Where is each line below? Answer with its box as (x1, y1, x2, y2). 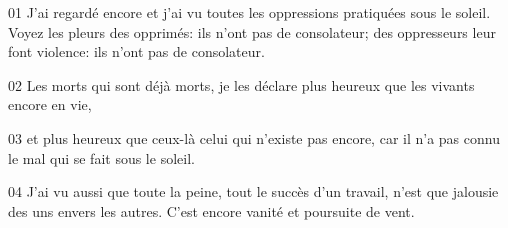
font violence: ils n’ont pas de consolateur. (8, 41, 265, 62)
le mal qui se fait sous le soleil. (8, 147, 195, 168)
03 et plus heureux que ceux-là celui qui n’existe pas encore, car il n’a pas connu (8, 127, 500, 148)
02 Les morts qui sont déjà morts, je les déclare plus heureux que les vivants (8, 74, 475, 95)
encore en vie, (8, 94, 92, 115)
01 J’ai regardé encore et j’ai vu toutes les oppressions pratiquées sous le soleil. (8, 2, 491, 22)
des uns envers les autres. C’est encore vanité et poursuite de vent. (8, 200, 415, 221)
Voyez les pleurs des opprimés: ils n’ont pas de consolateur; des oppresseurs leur (8, 21, 496, 42)
